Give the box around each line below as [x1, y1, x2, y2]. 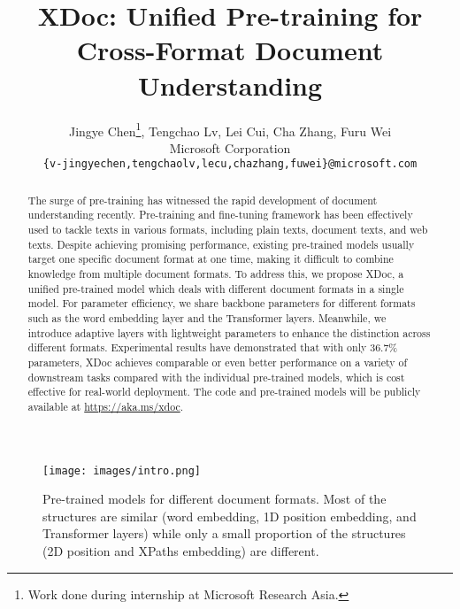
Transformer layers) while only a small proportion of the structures [42, 524, 406, 543]
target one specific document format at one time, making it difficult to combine [27, 251, 394, 266]
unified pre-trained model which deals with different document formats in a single [27, 281, 404, 296]
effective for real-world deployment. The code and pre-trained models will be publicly [27, 384, 421, 399]
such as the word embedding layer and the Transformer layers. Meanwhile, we [27, 311, 387, 326]
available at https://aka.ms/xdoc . [27, 398, 184, 413]
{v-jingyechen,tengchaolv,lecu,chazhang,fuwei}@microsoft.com [42, 158, 418, 171]
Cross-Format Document [76, 32, 384, 68]
